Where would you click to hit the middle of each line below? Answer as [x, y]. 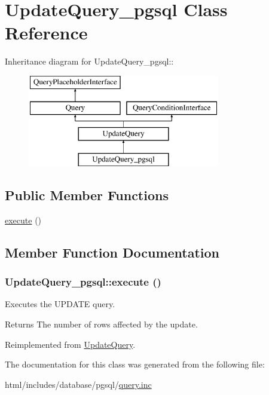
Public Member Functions [87, 195]
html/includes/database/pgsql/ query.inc [78, 384]
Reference [46, 33]
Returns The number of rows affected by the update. [101, 324]
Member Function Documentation [112, 252]
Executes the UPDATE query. [60, 304]
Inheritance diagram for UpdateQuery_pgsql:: [89, 61]
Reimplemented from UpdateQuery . [70, 344]
